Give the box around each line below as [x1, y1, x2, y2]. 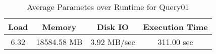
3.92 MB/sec [90, 36, 135, 47]
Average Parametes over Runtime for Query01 [27, 1, 189, 12]
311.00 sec [157, 36, 193, 47]
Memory [42, 21, 77, 32]
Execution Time [143, 21, 208, 32]
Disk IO [96, 21, 129, 32]
